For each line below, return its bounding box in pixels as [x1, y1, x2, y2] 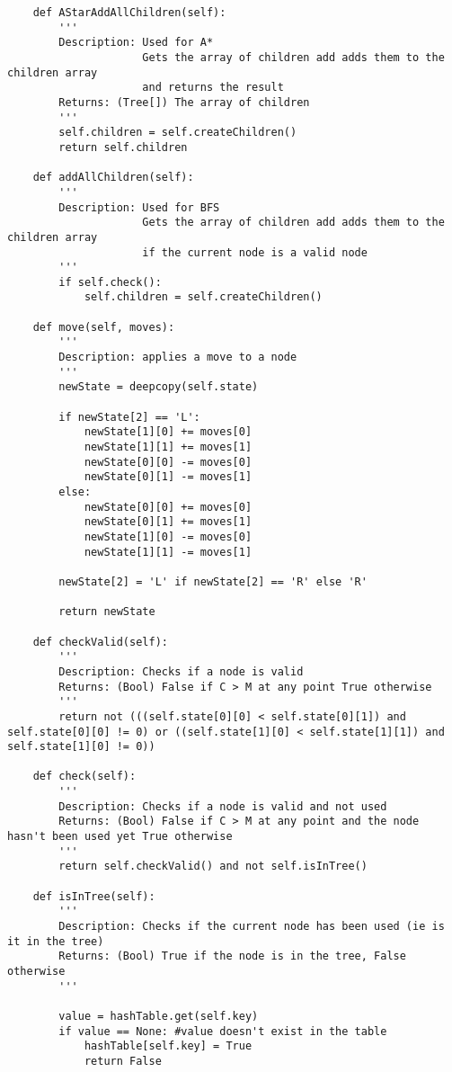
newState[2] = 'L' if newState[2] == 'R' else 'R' [58, 575, 368, 588]
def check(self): [32, 770, 137, 783]
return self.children [58, 140, 188, 154]
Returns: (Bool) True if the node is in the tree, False [58, 950, 406, 963]
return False [84, 1054, 162, 1068]
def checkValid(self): [32, 635, 168, 648]
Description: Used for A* [58, 36, 214, 49]
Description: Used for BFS [58, 201, 220, 214]
